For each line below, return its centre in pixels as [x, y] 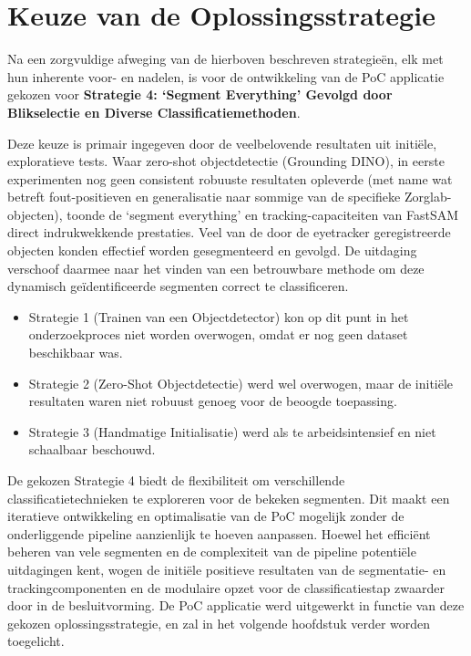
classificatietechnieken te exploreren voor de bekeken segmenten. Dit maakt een [229, 498]
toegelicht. [36, 641]
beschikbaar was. [76, 353]
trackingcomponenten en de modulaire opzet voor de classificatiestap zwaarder [226, 587]
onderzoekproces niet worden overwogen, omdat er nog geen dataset [218, 334]
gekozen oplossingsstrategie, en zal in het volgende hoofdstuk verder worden [219, 623]
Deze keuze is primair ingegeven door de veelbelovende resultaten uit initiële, [222, 143]
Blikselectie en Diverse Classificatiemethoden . [154, 112]
